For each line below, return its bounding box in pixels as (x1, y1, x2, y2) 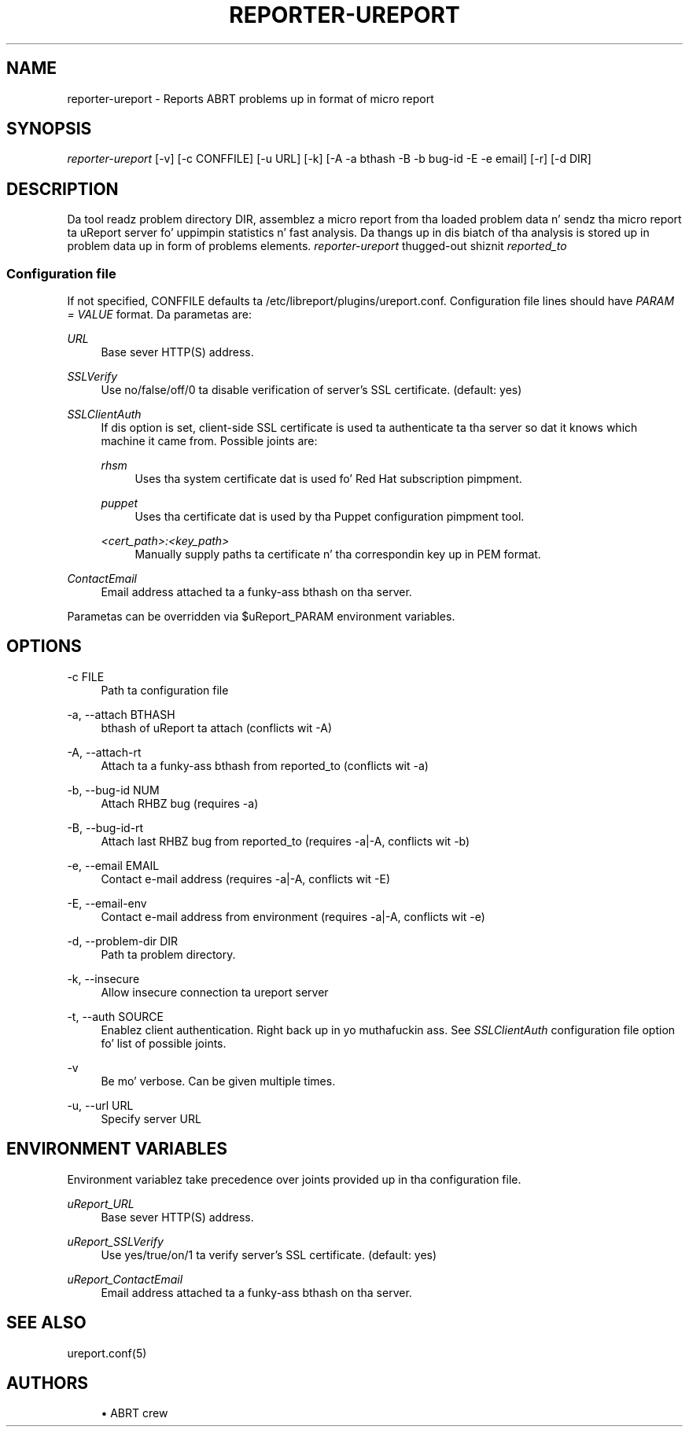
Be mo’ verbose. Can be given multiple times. (101, 1074, 336, 1088)
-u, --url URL (67, 1098, 134, 1112)
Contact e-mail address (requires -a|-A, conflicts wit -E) (101, 871, 391, 886)
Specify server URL (101, 1111, 201, 1125)
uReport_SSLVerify (67, 1234, 164, 1248)
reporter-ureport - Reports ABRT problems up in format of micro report (67, 91, 434, 105)
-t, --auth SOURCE (67, 1009, 164, 1023)
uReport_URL (67, 1196, 134, 1210)
